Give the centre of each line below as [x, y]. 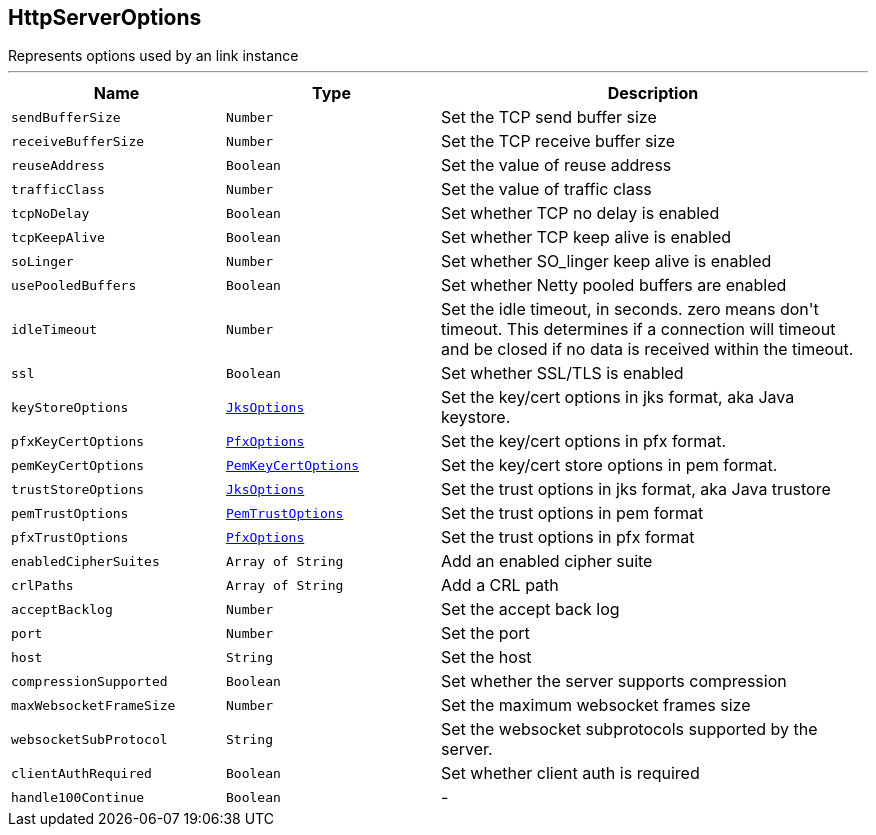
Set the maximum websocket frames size [596, 705]
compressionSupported [89, 681]
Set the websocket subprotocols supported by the [629, 729]
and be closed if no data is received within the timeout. [647, 349]
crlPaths [42, 585]
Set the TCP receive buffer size [558, 141]
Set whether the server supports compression [614, 681]
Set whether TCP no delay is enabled [580, 213]
